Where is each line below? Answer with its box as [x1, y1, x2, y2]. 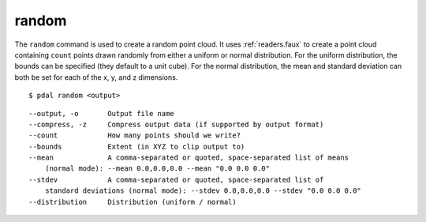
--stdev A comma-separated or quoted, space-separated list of [28, 175, 324, 184]
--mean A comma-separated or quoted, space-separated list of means [28, 153, 349, 162]
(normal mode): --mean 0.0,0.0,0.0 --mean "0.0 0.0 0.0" [44, 164, 270, 173]
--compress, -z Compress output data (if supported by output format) [28, 119, 324, 129]
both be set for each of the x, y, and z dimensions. [14, 72, 178, 82]
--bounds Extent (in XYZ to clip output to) [28, 142, 245, 151]
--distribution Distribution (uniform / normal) [28, 198, 237, 206]
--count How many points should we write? [28, 131, 241, 140]
